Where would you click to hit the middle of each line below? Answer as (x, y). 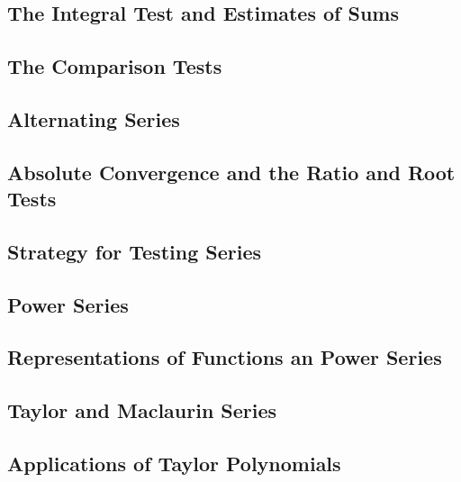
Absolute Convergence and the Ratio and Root (231, 172)
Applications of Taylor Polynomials (174, 464)
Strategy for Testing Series (135, 251)
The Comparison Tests (115, 66)
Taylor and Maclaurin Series (142, 410)
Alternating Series (94, 118)
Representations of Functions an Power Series (225, 357)
